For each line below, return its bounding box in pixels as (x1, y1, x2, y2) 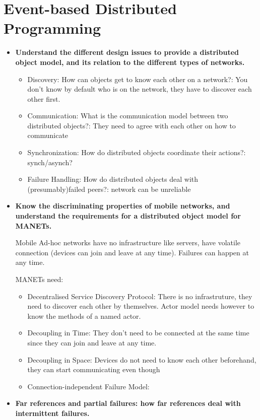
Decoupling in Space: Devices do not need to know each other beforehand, (27, 354, 256, 365)
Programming (4, 18, 101, 38)
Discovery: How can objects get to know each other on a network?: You (27, 74, 248, 84)
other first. (27, 93, 60, 104)
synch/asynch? (27, 157, 73, 167)
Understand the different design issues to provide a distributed (15, 47, 239, 57)
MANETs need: (15, 274, 63, 284)
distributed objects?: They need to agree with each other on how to (27, 120, 236, 130)
